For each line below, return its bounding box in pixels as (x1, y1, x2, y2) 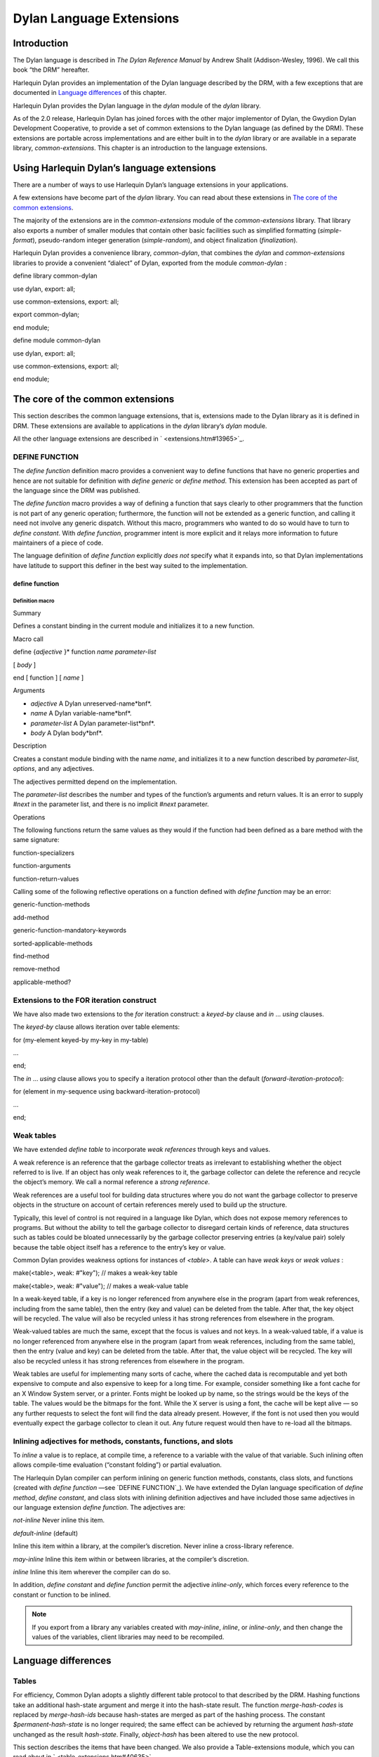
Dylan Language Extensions (13, 11, 180, 26)
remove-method (13, 965, 60, 973)
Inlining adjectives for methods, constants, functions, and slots (13, 1436, 234, 1446)
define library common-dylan (13, 271, 98, 280)
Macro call (13, 635, 44, 643)
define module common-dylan (13, 336, 101, 344)
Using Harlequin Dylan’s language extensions (13, 162, 217, 174)
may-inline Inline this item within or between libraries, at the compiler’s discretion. (13, 1555, 249, 1563)
